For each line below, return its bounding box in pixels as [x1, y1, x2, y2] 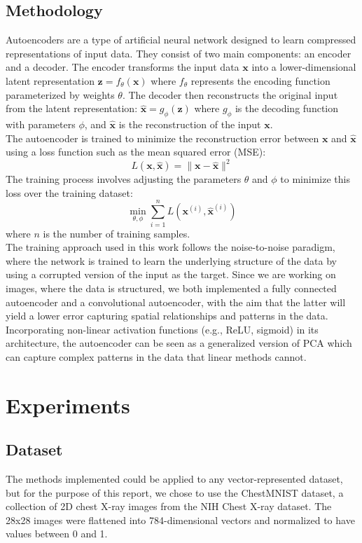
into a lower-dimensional [251, 60, 356, 74]
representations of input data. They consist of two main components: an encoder [6, 46, 351, 60]
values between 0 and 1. [6, 526, 108, 541]
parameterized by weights [6, 87, 115, 102]
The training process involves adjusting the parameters [6, 172, 242, 186]
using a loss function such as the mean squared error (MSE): [6, 144, 266, 159]
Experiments [6, 390, 130, 419]
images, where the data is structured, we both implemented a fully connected [6, 280, 337, 295]
